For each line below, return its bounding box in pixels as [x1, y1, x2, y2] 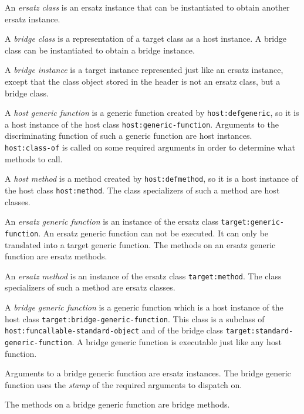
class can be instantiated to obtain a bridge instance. [5, 44, 195, 56]
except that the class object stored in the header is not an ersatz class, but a [5, 75, 281, 87]
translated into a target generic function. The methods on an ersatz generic [5, 238, 276, 251]
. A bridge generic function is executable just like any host [72, 335, 282, 348]
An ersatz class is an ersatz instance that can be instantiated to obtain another [5, 1, 290, 13]
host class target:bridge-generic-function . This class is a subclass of [5, 312, 265, 325]
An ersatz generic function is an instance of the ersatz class [5, 215, 218, 228]
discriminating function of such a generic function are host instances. [5, 129, 252, 142]
